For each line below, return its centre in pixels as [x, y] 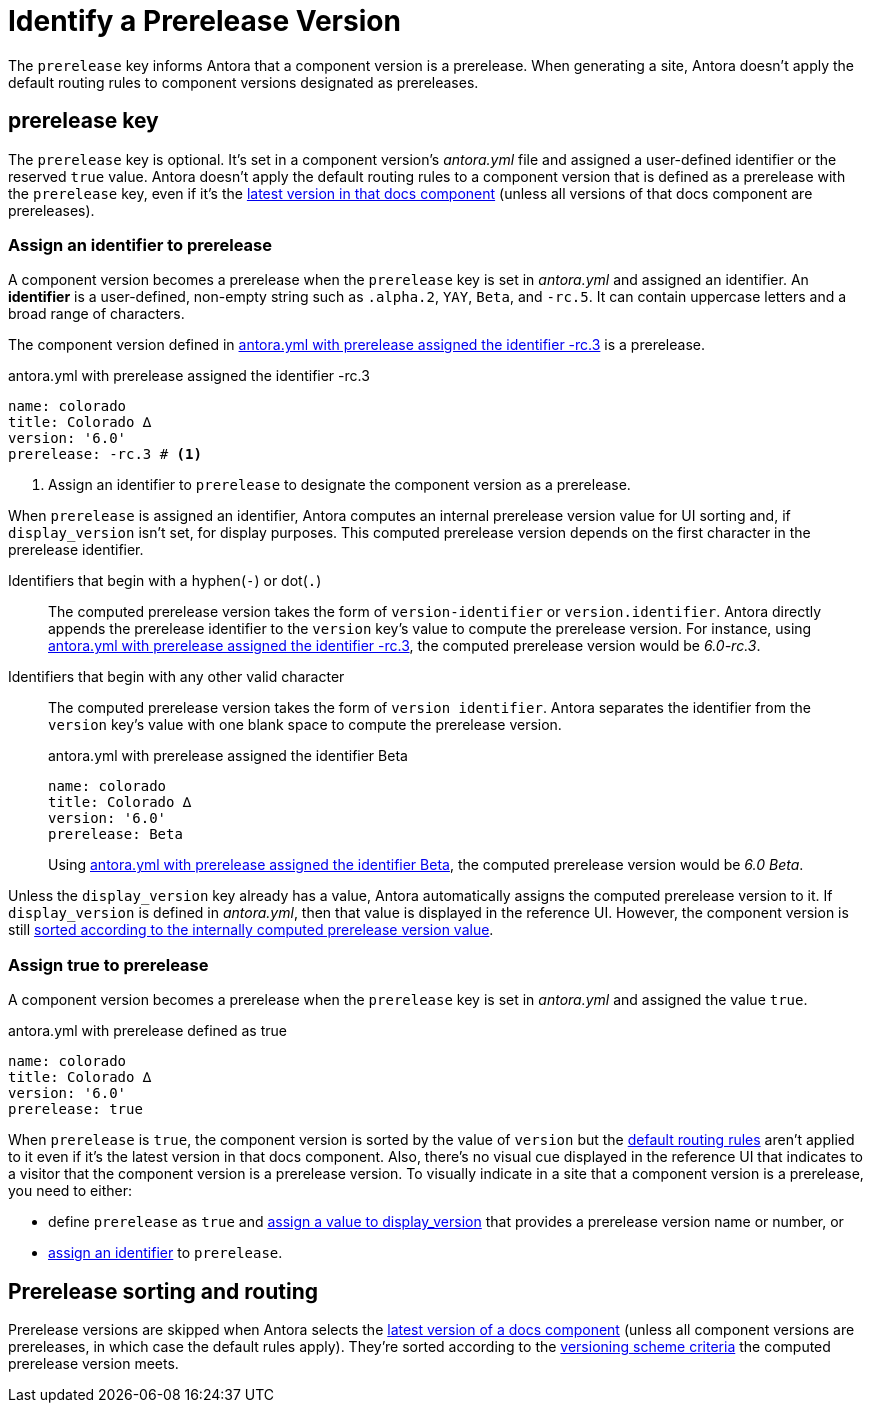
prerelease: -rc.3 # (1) [105, 454]
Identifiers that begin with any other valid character [176, 677]
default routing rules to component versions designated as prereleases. [243, 82]
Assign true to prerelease [108, 964]
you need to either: [70, 1191]
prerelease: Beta [115, 834]
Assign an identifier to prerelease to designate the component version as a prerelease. [339, 485]
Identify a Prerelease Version [204, 21]
